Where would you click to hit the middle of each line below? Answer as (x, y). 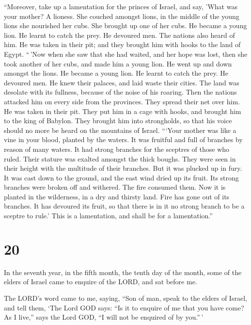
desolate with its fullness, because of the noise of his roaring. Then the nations (120, 92)
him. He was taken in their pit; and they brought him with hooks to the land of (122, 44)
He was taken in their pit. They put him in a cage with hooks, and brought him (123, 111)
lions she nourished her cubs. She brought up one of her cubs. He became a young (125, 25)
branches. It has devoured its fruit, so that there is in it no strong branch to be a (124, 206)
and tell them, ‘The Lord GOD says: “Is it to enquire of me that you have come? (124, 307)
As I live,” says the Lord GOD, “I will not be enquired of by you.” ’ (104, 317)
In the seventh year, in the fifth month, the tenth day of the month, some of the (123, 272)
